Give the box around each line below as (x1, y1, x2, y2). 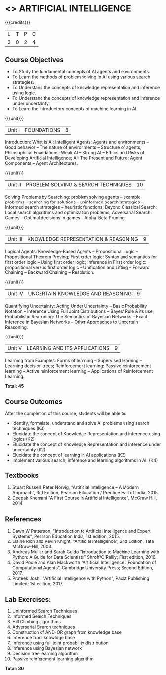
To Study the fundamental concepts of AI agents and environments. (12, 68, 151, 74)
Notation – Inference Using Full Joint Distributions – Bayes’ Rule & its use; (5, 308, 154, 314)
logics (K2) (12, 436, 35, 442)
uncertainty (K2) (12, 446, 46, 452)
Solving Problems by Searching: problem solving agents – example (5, 194, 141, 200)
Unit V (7, 344, 22, 351)
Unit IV (7, 290, 24, 297)
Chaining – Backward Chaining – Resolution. (5, 269, 95, 275)
